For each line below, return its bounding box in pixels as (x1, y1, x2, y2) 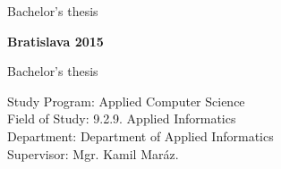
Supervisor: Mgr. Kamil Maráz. (7, 144, 179, 163)
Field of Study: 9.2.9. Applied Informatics (7, 109, 236, 128)
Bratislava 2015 (7, 31, 104, 50)
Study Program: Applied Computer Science (7, 91, 245, 110)
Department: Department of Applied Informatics (7, 126, 274, 145)
